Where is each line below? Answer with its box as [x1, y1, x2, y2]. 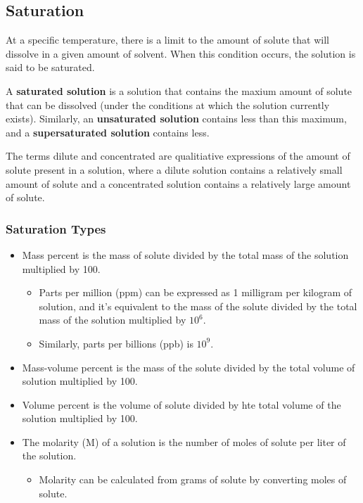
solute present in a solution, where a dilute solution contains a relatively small [6, 162, 343, 177]
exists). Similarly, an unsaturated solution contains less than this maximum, [6, 111, 347, 126]
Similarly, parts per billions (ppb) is [39, 336, 193, 350]
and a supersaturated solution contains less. [6, 125, 210, 139]
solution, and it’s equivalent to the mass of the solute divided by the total [39, 298, 357, 313]
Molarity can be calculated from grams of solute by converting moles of [39, 472, 347, 487]
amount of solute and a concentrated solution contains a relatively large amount [6, 176, 351, 191]
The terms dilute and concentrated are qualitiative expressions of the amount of [6, 148, 350, 163]
